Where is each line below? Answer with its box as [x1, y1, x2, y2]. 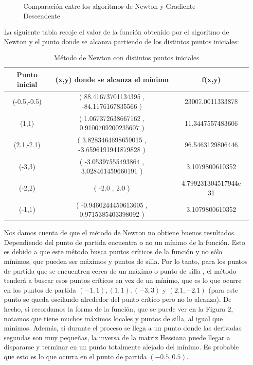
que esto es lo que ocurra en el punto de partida [4, 351, 147, 361]
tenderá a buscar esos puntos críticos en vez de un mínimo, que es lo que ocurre [4, 275, 242, 285]
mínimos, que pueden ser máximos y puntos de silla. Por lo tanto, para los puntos [4, 256, 248, 266]
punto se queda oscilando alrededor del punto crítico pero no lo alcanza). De [4, 294, 232, 304]
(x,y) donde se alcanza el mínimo [55, 74, 169, 84]
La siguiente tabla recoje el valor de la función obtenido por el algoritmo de [4, 27, 229, 37]
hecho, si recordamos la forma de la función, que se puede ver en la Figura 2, [4, 304, 233, 314]
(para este [208, 284, 238, 295]
